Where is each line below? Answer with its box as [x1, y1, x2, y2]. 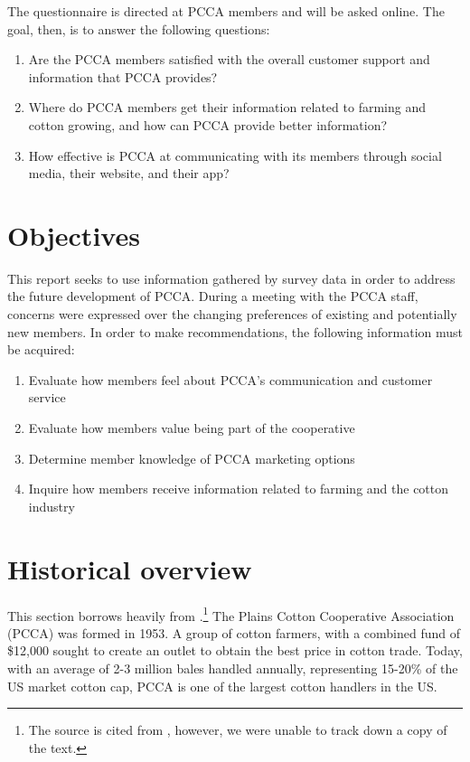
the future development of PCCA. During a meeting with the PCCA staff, [7, 287, 418, 306]
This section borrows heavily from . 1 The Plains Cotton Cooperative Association [7, 603, 455, 625]
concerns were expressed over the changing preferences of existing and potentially [7, 305, 457, 324]
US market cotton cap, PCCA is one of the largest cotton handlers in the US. [7, 676, 437, 695]
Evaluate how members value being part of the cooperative [28, 419, 355, 437]
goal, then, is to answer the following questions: [7, 19, 270, 38]
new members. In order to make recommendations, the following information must [7, 322, 464, 341]
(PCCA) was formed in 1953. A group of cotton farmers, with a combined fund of [7, 623, 461, 642]
